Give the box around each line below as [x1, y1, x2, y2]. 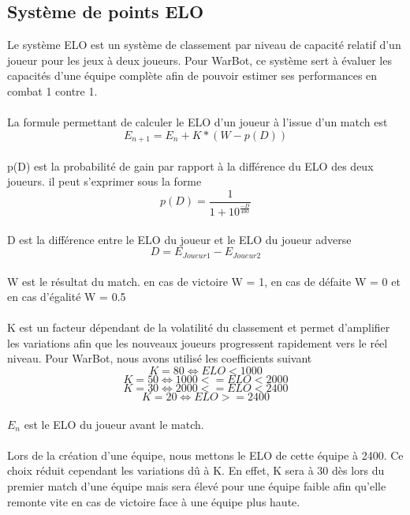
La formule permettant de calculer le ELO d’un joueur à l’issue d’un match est [7, 114, 388, 130]
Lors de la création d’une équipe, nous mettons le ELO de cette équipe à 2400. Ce [7, 446, 404, 463]
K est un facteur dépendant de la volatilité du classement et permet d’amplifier [7, 319, 390, 336]
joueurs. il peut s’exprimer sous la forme [7, 173, 202, 190]
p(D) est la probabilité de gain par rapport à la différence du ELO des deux [7, 157, 374, 174]
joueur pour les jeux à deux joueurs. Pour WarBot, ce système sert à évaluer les [7, 51, 392, 68]
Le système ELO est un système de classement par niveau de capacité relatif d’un [7, 36, 401, 53]
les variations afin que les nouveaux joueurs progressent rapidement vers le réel [7, 334, 388, 351]
